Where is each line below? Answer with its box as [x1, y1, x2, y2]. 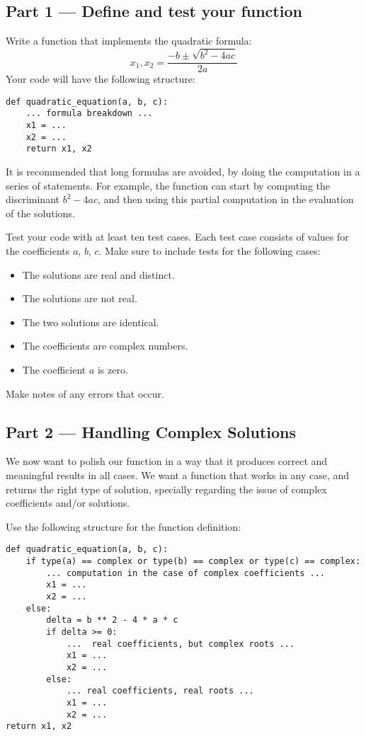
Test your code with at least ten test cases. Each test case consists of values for [6, 229, 349, 244]
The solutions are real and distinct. [22, 267, 175, 282]
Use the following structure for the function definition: [6, 519, 241, 534]
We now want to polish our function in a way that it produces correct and [6, 454, 328, 468]
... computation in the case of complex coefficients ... [46, 568, 326, 578]
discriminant [6, 192, 59, 207]
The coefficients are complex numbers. [22, 338, 188, 353]
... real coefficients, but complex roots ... [66, 638, 295, 649]
